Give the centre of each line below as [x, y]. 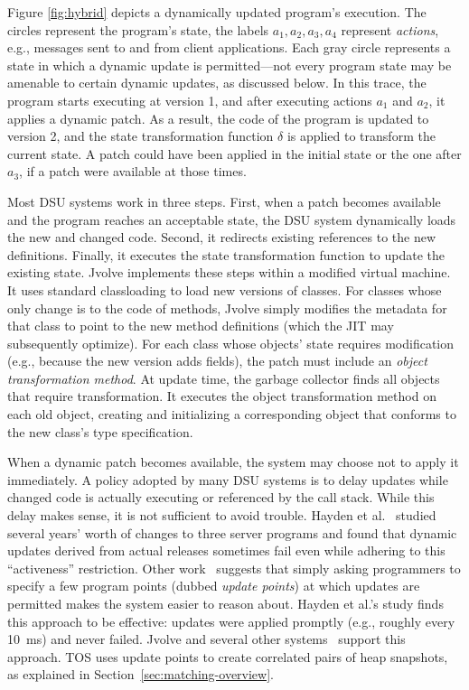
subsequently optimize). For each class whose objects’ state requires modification [231, 343]
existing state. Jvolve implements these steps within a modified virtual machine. [229, 272]
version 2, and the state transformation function [141, 136]
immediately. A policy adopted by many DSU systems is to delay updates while [228, 479]
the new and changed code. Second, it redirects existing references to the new [222, 237]
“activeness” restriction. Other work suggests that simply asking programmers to [234, 568]
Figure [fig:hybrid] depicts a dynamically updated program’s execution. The [217, 12]
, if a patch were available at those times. [133, 171]
